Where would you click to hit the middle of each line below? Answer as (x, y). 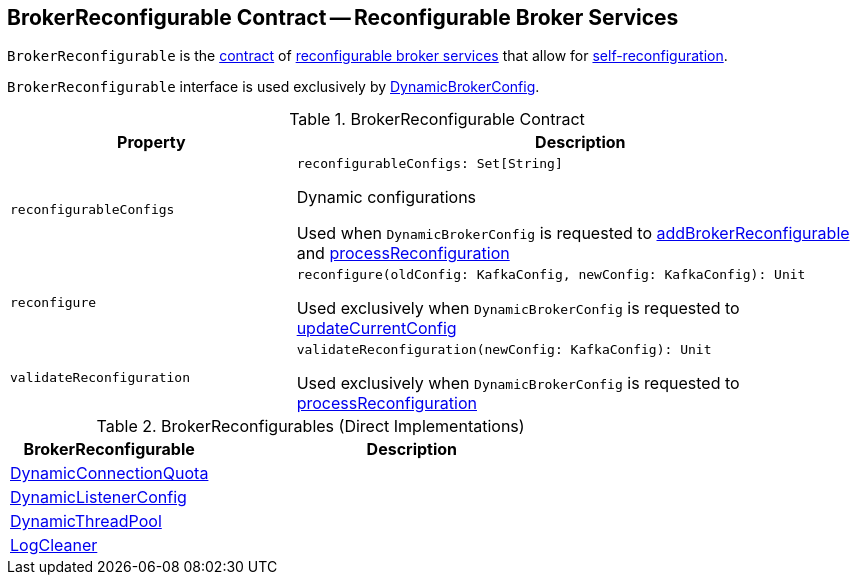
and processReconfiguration (403, 253)
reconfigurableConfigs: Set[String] (429, 164)
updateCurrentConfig (376, 328)
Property (151, 142)
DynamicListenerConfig (98, 497)
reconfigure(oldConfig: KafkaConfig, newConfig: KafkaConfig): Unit (551, 275)
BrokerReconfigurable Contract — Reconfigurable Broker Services (343, 17)
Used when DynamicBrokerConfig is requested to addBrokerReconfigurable (573, 233)
